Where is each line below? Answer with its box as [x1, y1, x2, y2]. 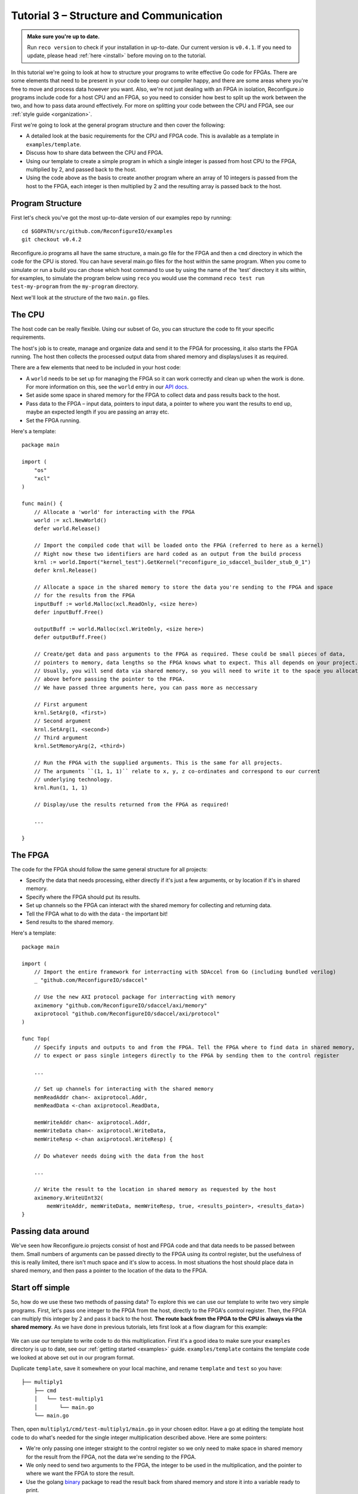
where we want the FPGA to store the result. [26, 1470, 135, 1477]
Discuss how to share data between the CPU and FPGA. [26, 149, 163, 157]
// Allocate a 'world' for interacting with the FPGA [33, 509, 195, 515]
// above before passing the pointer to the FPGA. [33, 676, 186, 682]
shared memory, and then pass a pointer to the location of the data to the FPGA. [11, 1267, 208, 1274]
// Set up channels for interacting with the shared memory [33, 1085, 214, 1092]
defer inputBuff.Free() [33, 609, 104, 616]
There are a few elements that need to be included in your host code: [11, 364, 181, 371]
